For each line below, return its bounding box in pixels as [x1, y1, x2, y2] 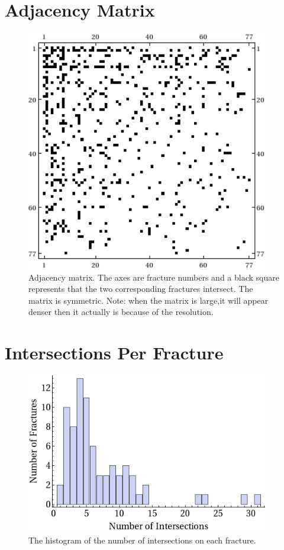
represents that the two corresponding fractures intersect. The [28, 282, 253, 295]
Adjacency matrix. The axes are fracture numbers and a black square [28, 271, 279, 283]
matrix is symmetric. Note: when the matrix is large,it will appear [28, 294, 269, 306]
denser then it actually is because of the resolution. [28, 305, 214, 318]
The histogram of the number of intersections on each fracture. [28, 533, 256, 546]
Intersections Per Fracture [5, 340, 224, 365]
